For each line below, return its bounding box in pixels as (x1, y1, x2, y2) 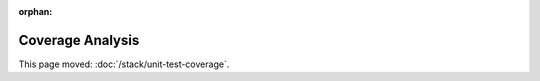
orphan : (18, 6, 53, 17)
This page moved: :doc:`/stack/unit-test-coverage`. (18, 58, 230, 70)
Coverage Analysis (18, 31, 140, 49)
